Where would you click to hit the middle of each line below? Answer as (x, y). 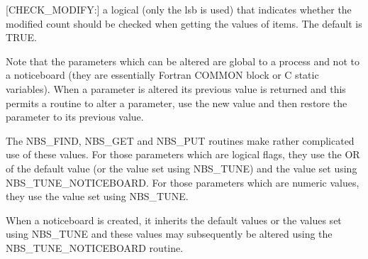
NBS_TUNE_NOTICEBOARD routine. (95, 247)
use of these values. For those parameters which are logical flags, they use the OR (183, 154)
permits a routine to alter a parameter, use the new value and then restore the (177, 103)
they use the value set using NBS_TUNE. (97, 196)
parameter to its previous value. (75, 117)
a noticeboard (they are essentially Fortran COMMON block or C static (162, 75)
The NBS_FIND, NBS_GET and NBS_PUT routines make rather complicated (180, 140)
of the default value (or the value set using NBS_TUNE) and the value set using (182, 168)
